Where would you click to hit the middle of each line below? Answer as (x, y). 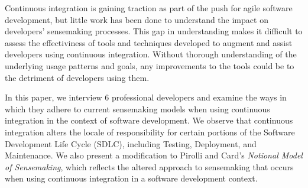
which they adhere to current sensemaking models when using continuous (137, 108)
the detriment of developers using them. (77, 77)
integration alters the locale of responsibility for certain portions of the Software (150, 132)
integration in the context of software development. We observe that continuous (149, 120)
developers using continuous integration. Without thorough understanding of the (151, 54)
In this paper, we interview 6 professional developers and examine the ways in (146, 97)
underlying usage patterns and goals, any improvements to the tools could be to (150, 65)
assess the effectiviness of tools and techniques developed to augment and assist (149, 42)
